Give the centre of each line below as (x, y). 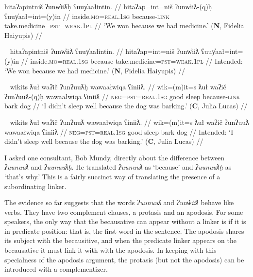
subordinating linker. (35, 186)
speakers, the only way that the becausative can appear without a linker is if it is (125, 221)
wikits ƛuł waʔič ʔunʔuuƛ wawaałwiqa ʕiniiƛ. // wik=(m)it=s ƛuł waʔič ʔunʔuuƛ (129, 122)
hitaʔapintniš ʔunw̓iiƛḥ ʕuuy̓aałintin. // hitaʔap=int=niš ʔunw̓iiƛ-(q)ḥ (108, 6)
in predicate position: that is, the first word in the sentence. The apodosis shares (124, 231)
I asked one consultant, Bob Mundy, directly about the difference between (115, 157)
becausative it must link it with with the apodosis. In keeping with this (110, 250)
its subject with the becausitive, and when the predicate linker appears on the (120, 240)
